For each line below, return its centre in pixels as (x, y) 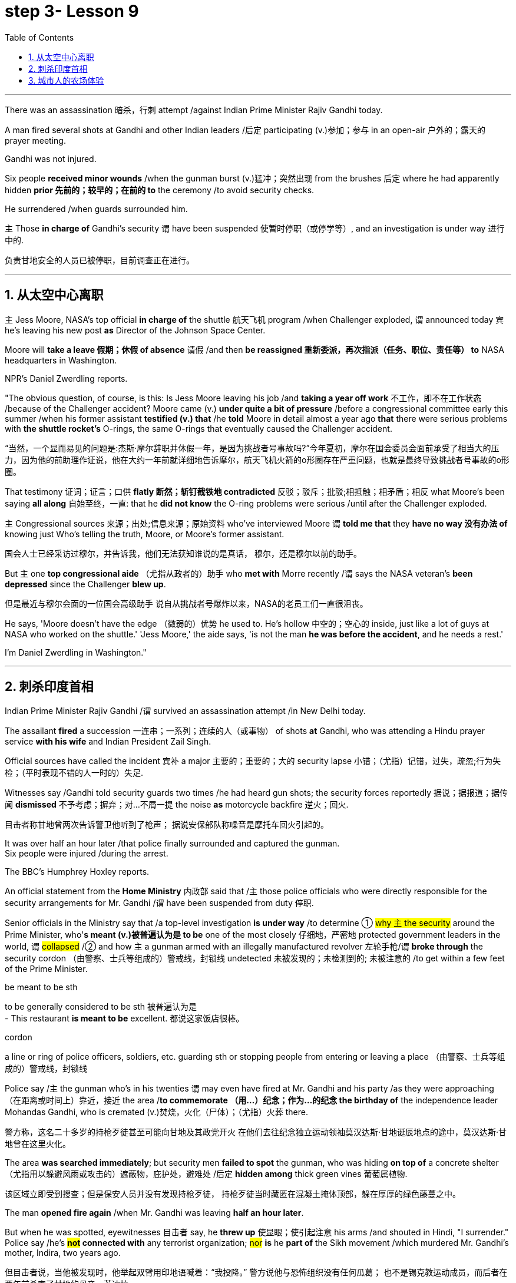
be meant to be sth (41, 987)
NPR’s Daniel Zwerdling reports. (66, 378)
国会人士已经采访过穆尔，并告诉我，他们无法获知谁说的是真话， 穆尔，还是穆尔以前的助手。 (183, 553)
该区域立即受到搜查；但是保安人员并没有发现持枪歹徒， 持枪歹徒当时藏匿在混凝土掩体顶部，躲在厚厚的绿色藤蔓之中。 (233, 1194)
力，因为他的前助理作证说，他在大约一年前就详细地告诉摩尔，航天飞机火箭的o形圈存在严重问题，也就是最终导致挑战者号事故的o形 (257, 459)
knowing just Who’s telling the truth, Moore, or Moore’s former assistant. (145, 534)
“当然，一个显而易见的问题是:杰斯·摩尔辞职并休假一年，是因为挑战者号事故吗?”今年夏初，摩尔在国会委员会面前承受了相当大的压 (252, 448)
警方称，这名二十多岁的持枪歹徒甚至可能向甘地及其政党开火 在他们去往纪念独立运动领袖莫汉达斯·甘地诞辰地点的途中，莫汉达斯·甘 (256, 1132)
